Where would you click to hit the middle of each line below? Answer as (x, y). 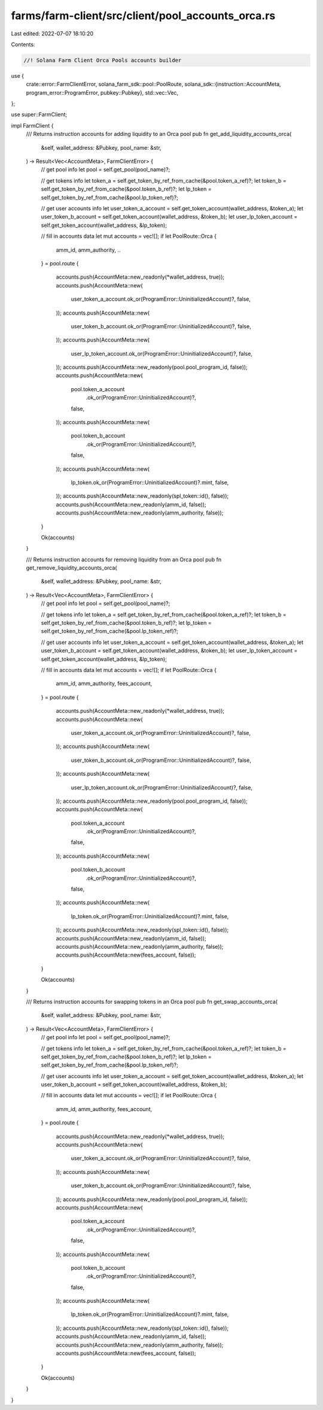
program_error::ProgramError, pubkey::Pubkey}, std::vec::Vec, (102, 92)
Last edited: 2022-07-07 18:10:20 (52, 34)
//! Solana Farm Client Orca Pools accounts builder (103, 60)
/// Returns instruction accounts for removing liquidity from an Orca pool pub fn (124, 559)
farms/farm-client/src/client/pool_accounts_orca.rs (143, 16)
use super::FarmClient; (39, 114)
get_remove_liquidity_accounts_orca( (71, 568)
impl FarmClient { (32, 125)
